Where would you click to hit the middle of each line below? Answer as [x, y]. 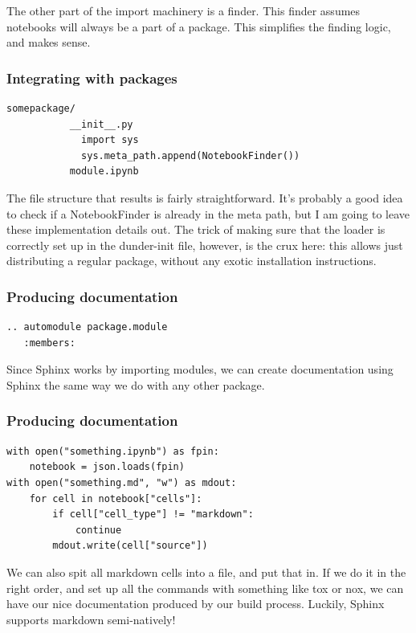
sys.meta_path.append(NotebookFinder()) [191, 155]
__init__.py [101, 124]
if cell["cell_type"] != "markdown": [153, 515]
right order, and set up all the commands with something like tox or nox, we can [205, 588]
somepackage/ [41, 108]
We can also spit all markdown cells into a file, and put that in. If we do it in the [206, 572]
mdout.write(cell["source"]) [130, 546]
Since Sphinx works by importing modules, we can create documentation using [200, 369]
